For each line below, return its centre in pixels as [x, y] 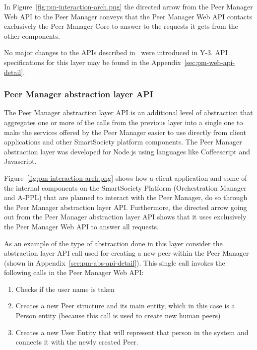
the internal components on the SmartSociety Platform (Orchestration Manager [125, 187]
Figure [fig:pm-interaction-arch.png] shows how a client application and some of [126, 177]
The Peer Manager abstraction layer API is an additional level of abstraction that [128, 112]
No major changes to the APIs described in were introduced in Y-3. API [116, 52]
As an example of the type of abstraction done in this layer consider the [113, 243]
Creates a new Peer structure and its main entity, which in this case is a [125, 306]
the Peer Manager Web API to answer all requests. [81, 226]
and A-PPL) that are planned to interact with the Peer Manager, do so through [126, 197]
